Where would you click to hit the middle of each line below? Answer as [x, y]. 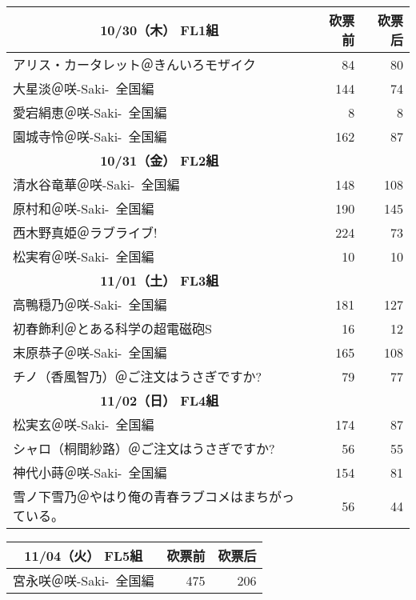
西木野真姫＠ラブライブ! [85, 232]
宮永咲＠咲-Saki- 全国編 [84, 580]
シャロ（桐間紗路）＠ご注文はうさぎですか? [144, 448]
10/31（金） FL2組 [160, 160]
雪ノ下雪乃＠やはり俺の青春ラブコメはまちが [148, 496]
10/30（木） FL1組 [160, 30]
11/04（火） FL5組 [84, 556]
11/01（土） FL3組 [160, 280]
